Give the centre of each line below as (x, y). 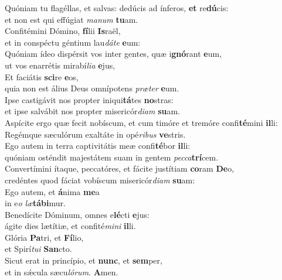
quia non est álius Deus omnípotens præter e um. (92, 88)
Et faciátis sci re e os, (42, 76)
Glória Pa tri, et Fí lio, (44, 237)
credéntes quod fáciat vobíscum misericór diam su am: (100, 180)
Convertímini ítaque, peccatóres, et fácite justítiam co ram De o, (120, 168)
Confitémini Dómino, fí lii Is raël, (63, 31)
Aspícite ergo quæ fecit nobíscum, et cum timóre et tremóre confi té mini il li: (141, 122)
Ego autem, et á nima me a (52, 191)
